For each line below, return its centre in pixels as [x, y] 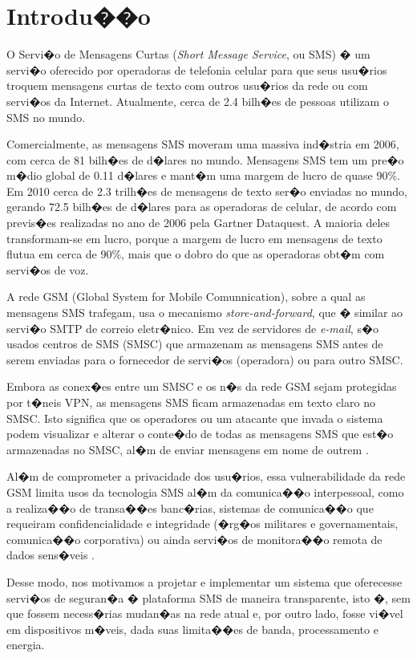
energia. [26, 645]
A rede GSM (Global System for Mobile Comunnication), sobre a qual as [186, 297]
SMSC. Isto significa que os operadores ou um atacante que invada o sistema [195, 418]
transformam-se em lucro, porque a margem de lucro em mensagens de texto [194, 238]
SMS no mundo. [46, 117]
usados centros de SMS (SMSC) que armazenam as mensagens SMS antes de [195, 344]
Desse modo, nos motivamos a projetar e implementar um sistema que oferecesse [204, 581]
